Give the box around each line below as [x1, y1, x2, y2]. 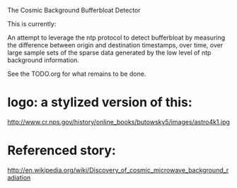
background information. [7, 56, 80, 64]
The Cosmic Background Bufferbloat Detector [7, 6, 141, 14]
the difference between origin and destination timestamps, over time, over [7, 41, 224, 49]
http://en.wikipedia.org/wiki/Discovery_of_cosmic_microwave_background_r [7, 165, 229, 174]
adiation [7, 173, 31, 182]
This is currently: [7, 20, 57, 28]
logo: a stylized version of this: [7, 95, 192, 110]
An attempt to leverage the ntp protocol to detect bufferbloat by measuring [7, 33, 226, 42]
